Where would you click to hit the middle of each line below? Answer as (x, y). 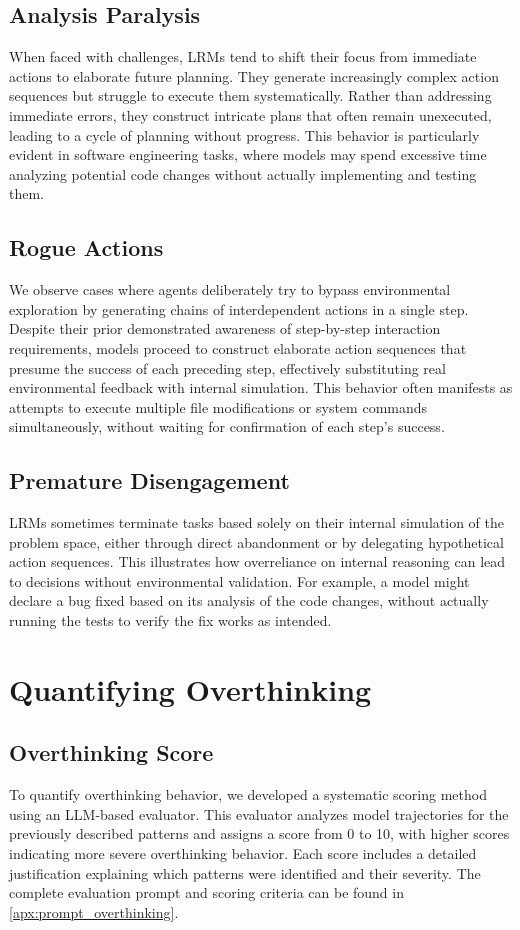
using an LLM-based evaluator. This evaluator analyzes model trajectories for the (259, 813)
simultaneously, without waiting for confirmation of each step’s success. (227, 426)
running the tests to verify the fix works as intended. (170, 620)
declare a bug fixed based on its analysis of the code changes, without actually (249, 600)
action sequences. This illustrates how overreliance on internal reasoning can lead (257, 561)
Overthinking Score (111, 752)
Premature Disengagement (149, 480)
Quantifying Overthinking (190, 688)
